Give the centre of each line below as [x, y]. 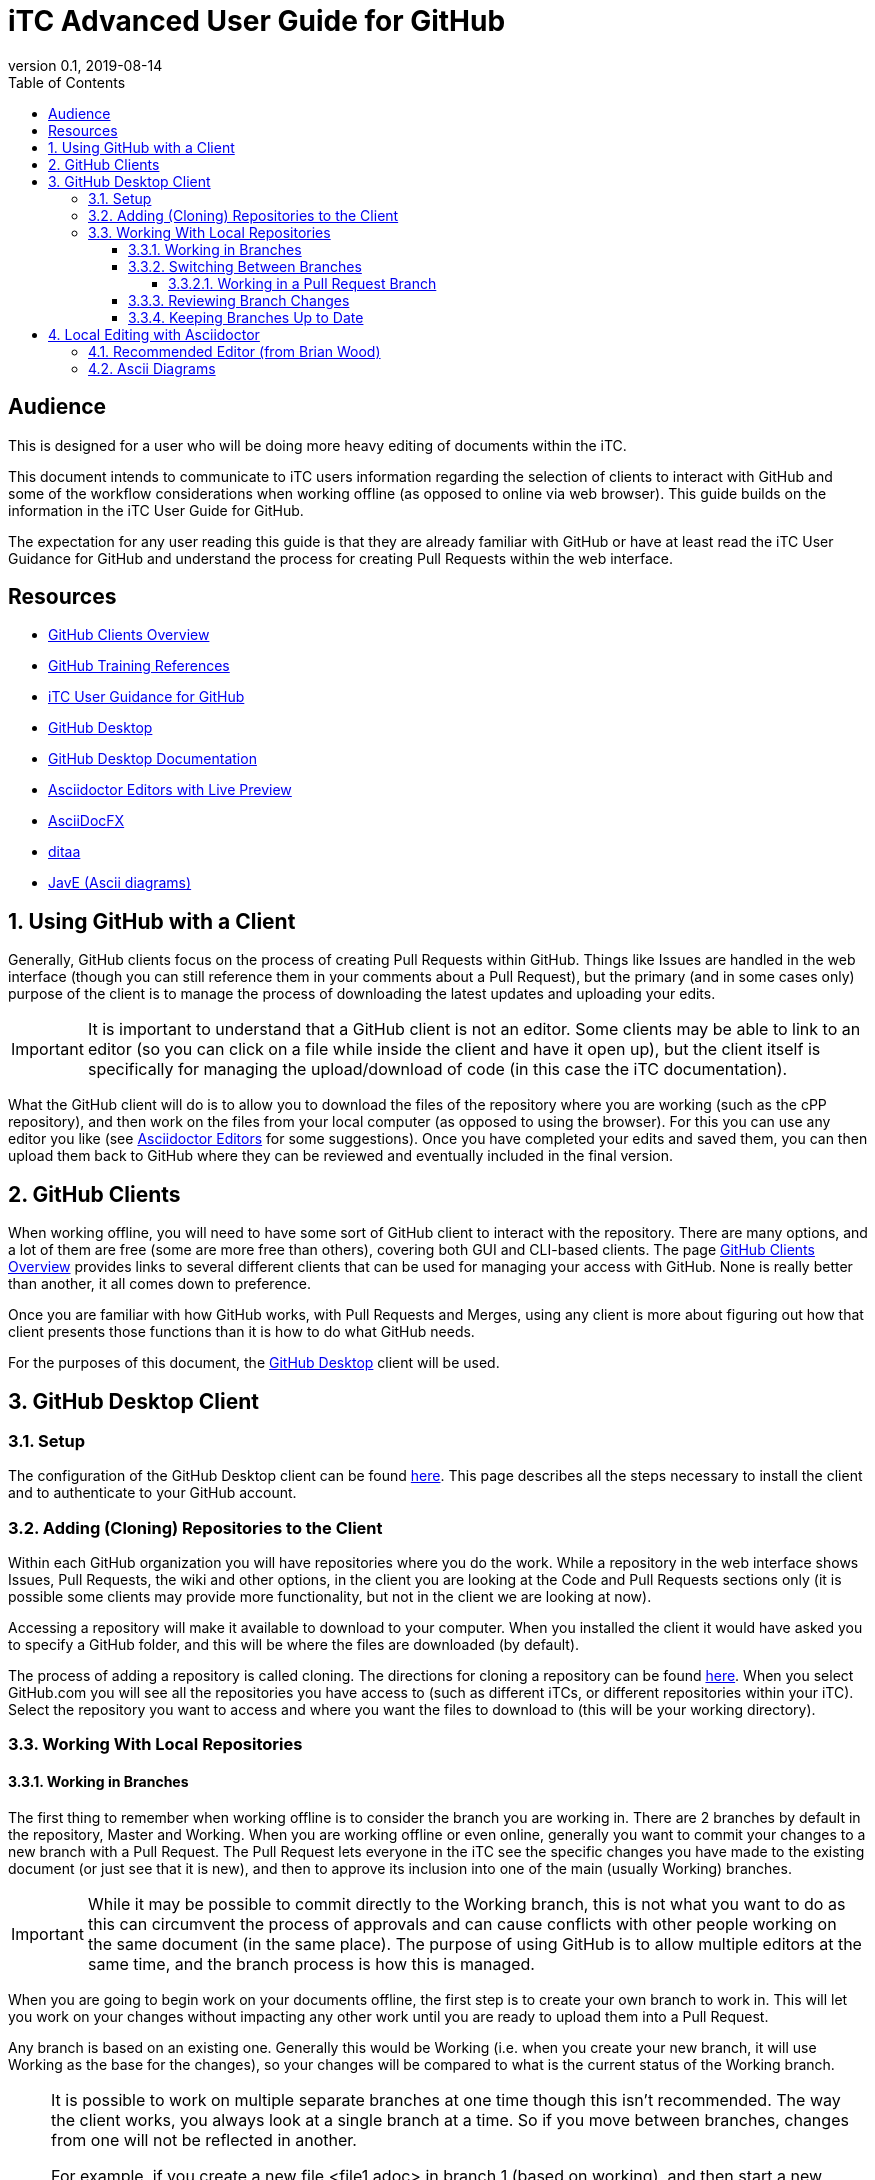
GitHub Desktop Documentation [152, 759]
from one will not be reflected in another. [204, 2139]
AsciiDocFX [86, 821]
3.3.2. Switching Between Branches [245, 266]
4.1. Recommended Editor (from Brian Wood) [234, 351]
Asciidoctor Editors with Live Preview [170, 790]
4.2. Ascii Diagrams [152, 368]
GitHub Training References [139, 666]
